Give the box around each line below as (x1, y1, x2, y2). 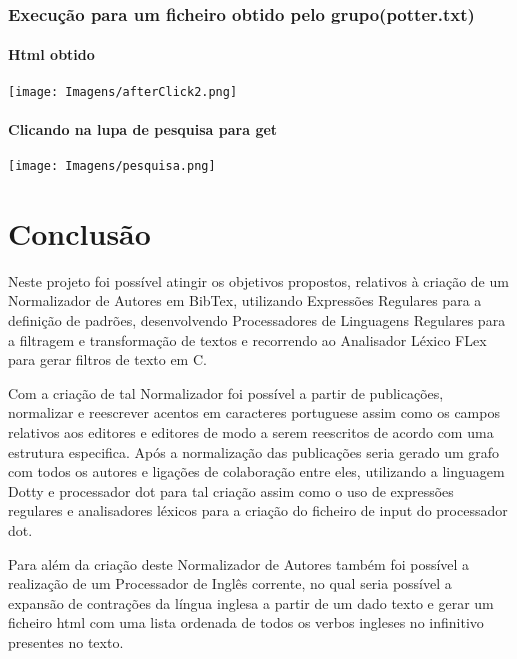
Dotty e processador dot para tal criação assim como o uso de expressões (8, 480, 454, 501)
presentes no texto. (8, 631, 124, 652)
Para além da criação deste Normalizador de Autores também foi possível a (8, 553, 470, 574)
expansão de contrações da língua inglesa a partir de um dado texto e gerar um (8, 592, 494, 613)
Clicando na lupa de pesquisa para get (8, 118, 278, 139)
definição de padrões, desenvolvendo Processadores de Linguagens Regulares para (8, 310, 506, 331)
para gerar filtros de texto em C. (8, 349, 207, 370)
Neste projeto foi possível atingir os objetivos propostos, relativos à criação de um (8, 270, 509, 291)
